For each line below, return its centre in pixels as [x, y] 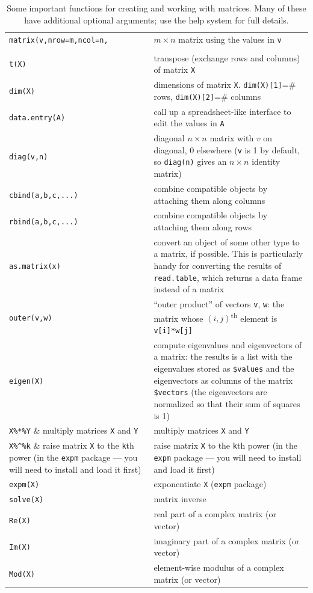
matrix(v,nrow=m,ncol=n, [59, 41]
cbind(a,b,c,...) [44, 195]
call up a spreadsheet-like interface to [222, 111]
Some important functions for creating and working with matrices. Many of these [156, 8]
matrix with [232, 138]
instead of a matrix [189, 289]
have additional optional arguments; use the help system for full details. [156, 20]
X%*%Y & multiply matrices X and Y [74, 430]
